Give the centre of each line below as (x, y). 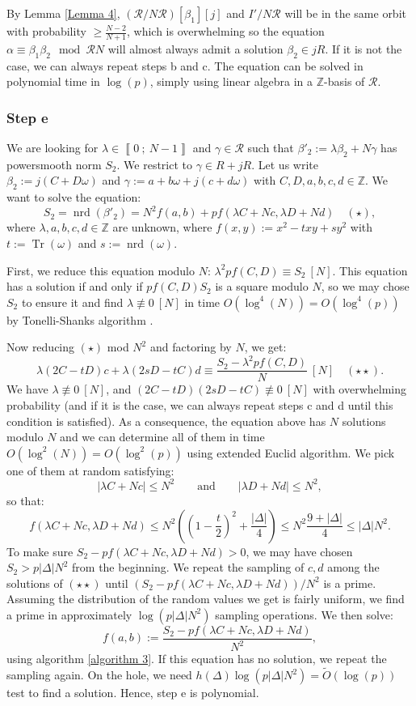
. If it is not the (363, 48)
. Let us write (285, 164)
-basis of (345, 81)
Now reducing (41, 347)
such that (271, 148)
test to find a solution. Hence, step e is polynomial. (133, 693)
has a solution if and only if (75, 286)
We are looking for (53, 148)
